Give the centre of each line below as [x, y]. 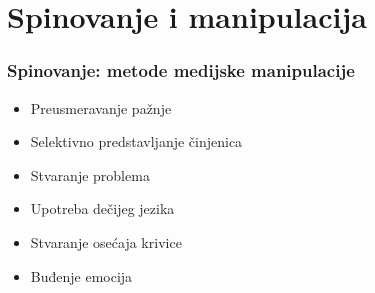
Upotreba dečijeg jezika [102, 208]
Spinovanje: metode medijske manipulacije [181, 70]
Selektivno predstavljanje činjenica [136, 141]
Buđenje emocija [81, 275]
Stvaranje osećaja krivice [106, 241]
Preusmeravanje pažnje [101, 107]
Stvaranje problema [90, 174]
